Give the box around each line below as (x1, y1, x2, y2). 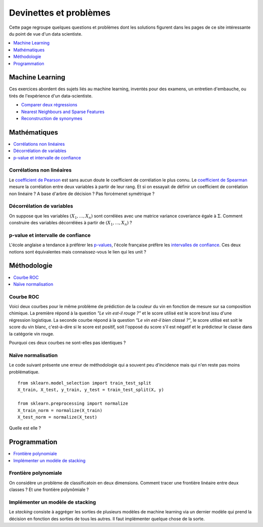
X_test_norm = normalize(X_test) (18, 414, 97, 420)
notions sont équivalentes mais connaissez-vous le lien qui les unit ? (9, 249, 146, 254)
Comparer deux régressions (21, 102, 77, 108)
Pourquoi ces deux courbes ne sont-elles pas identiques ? (9, 340, 126, 346)
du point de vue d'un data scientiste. (9, 31, 83, 37)
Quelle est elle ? (9, 425, 41, 431)
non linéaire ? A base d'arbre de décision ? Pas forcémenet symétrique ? (9, 191, 155, 196)
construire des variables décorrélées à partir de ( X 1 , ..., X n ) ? (9, 220, 132, 227)
